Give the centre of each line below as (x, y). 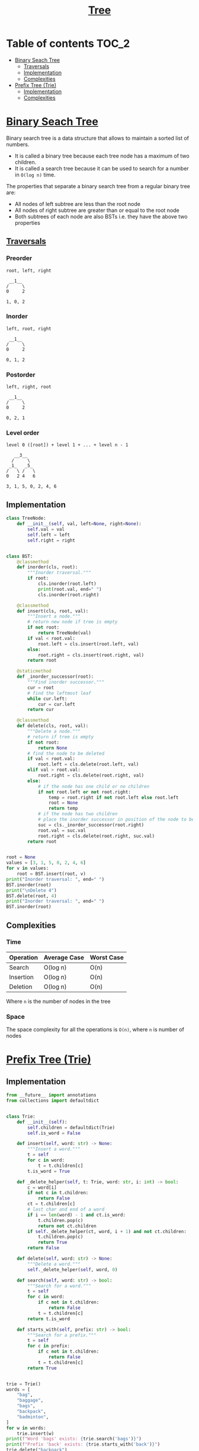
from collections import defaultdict (53, 1101)
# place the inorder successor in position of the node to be (116, 820)
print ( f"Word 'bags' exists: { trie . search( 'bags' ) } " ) (74, 1439)
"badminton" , (33, 1417)
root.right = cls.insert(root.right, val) (91, 655)
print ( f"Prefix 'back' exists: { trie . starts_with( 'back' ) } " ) (83, 1444)
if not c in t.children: (58, 1193)
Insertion (21, 977)
